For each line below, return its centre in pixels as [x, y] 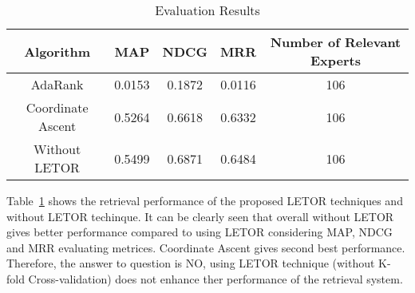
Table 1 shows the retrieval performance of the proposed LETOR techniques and [205, 200]
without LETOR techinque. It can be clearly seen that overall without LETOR [200, 216]
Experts [335, 60]
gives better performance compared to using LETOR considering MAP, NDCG [200, 232]
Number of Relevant [336, 42]
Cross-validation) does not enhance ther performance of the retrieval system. [215, 278]
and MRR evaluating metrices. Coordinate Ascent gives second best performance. [206, 247]
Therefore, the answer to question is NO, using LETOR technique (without [191, 263]
